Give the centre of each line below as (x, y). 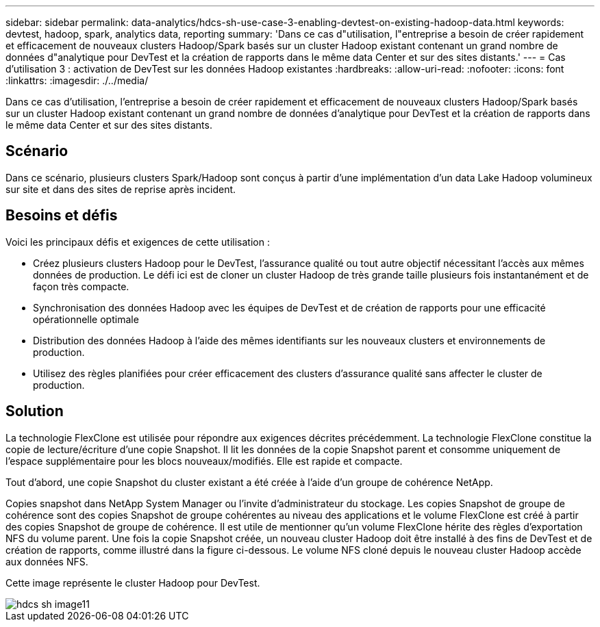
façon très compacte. (81, 286)
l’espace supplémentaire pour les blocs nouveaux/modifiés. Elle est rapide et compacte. (204, 461)
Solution (35, 411)
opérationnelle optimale (86, 319)
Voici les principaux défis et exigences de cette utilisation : (138, 242)
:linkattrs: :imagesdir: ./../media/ (77, 80)
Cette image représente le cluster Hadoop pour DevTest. (133, 583)
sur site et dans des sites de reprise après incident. (121, 189)
